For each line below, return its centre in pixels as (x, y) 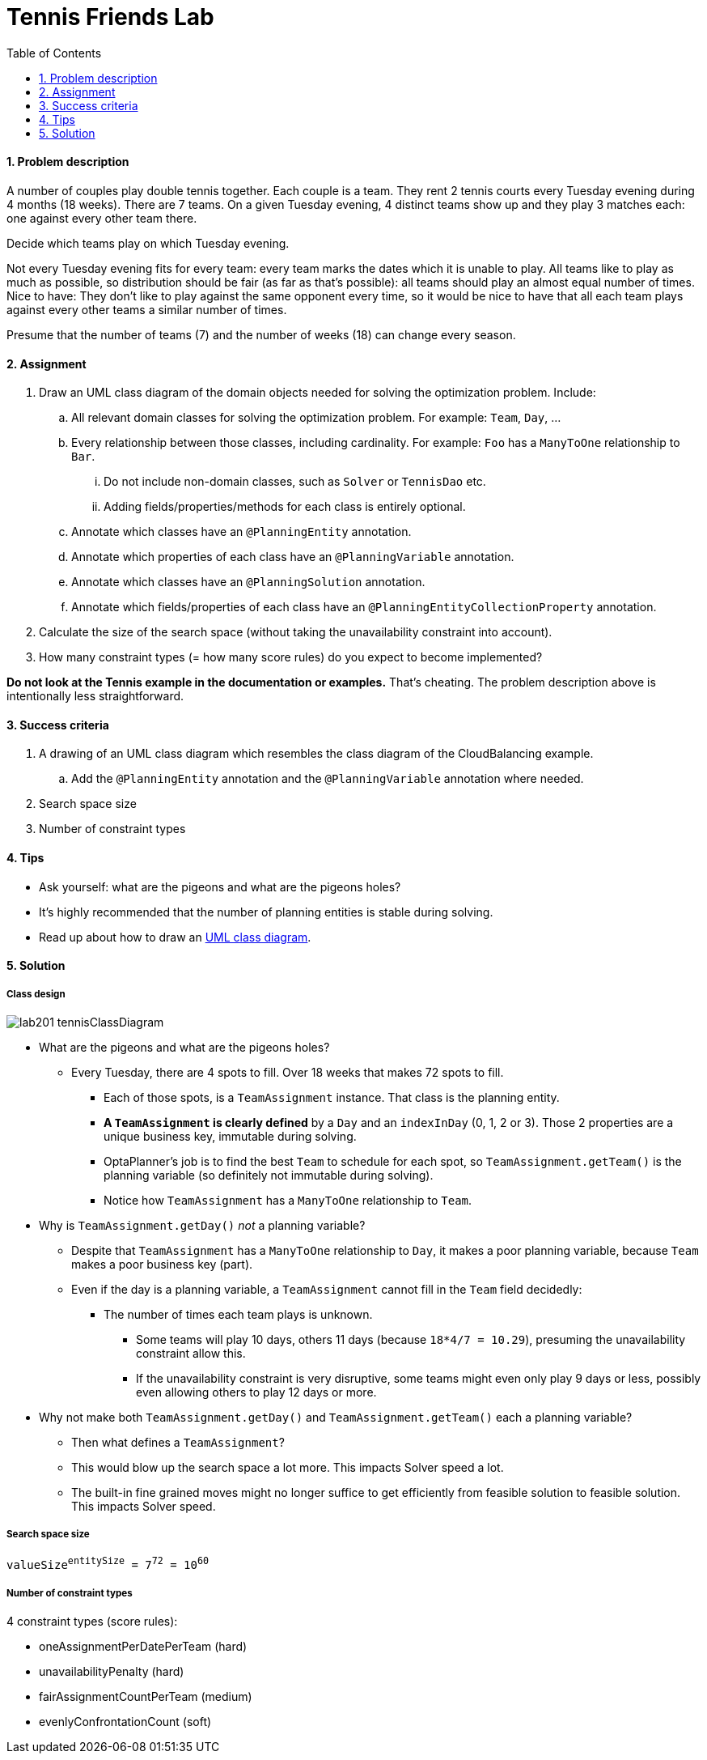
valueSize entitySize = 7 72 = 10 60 (108, 1564)
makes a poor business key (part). (162, 1265)
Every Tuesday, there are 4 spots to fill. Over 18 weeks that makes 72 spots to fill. (288, 1073)
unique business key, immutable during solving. (230, 1137)
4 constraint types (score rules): (92, 1622)
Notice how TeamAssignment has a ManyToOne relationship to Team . (288, 1201)
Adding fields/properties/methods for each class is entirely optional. (285, 507)
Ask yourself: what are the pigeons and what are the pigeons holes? (220, 886)
